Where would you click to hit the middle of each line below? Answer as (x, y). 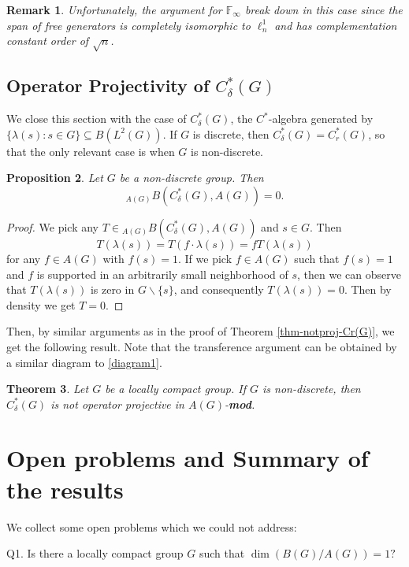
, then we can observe (349, 274)
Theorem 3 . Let (48, 389)
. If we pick (205, 258)
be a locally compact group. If (175, 389)
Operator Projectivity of (108, 85)
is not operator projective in (117, 404)
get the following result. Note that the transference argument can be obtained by (202, 346)
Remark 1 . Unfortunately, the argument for (114, 9)
